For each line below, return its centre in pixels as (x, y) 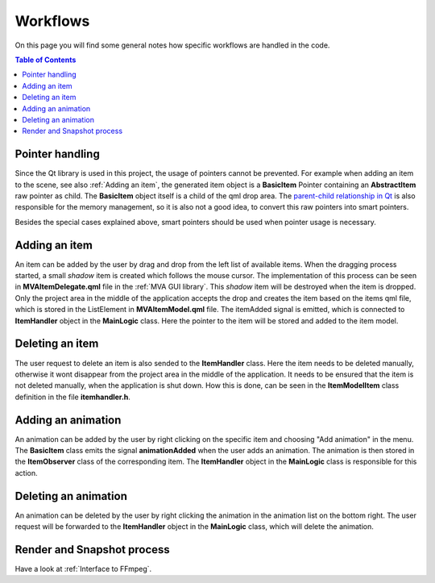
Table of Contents (46, 60)
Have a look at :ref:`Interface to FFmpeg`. (83, 568)
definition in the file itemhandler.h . (72, 397)
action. (26, 473)
